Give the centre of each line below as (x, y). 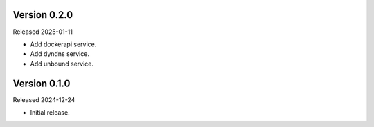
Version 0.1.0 (42, 83)
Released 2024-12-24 (44, 99)
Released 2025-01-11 (43, 32)
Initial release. (50, 112)
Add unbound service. (62, 63)
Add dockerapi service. (63, 44)
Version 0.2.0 (43, 15)
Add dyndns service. (60, 54)
